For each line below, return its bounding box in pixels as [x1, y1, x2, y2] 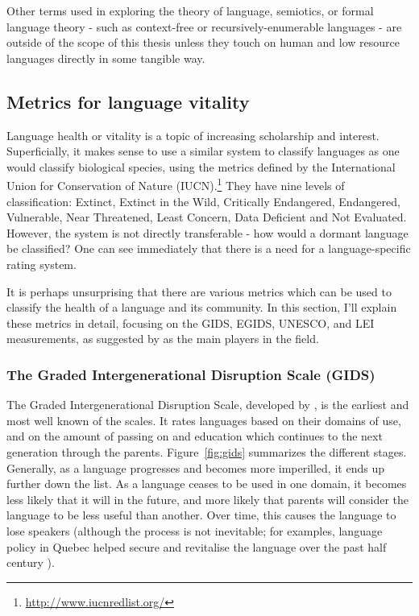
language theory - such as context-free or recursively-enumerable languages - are [6, 18, 402, 35]
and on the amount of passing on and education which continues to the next [6, 428, 383, 444]
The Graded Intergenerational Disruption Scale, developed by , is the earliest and [6, 396, 409, 413]
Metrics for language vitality [6, 89, 250, 114]
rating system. [6, 255, 77, 272]
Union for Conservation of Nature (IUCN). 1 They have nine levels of [6, 175, 345, 194]
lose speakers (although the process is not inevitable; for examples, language [6, 522, 383, 539]
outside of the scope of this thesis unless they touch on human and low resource [6, 34, 400, 51]
